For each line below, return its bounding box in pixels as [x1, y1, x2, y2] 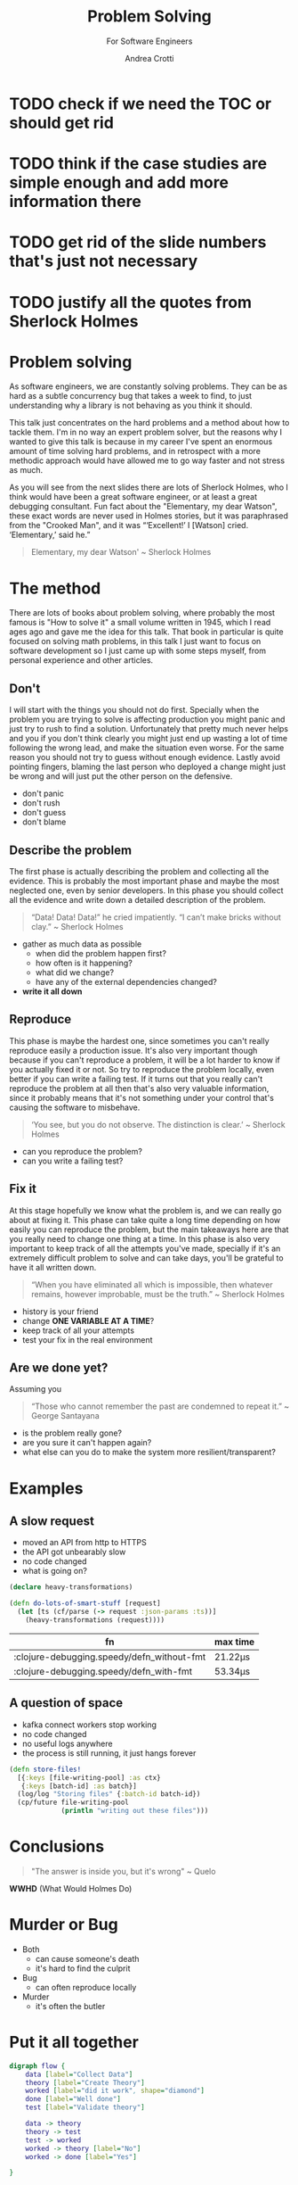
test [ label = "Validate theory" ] [25, 2103, 145, 2112]
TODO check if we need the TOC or [9, 94, 272, 113]
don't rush [21, 798, 60, 808]
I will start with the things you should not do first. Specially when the [9, 705, 260, 716]
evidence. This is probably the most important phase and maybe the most [9, 876, 280, 886]
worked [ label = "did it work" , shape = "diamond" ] [25, 2086, 205, 2096]
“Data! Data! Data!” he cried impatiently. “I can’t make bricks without [30, 912, 282, 923]
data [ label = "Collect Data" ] [25, 2070, 133, 2079]
